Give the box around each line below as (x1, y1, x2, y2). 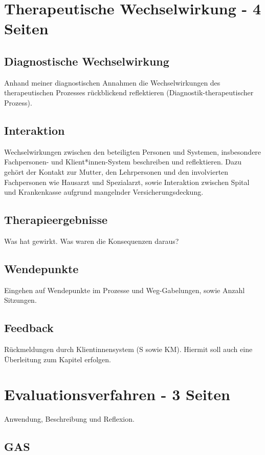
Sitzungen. (4, 295, 37, 305)
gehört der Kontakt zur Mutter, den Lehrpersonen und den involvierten (4, 166, 229, 177)
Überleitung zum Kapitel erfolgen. (4, 354, 111, 364)
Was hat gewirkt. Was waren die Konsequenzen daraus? (4, 235, 179, 246)
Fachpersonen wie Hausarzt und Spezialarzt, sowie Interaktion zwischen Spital (4, 176, 250, 187)
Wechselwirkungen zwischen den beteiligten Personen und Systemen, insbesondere (4, 146, 261, 157)
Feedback (4, 320, 54, 336)
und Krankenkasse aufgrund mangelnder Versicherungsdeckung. (4, 187, 204, 197)
